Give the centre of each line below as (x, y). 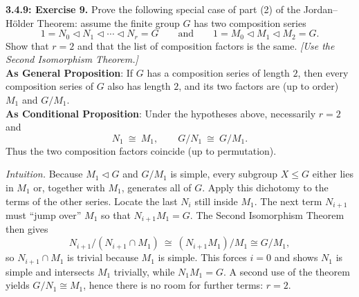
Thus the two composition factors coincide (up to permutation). (141, 150)
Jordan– (321, 9)
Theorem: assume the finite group (108, 22)
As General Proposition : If (70, 72)
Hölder (20, 22)
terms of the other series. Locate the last (92, 201)
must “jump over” (44, 215)
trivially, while (144, 271)
